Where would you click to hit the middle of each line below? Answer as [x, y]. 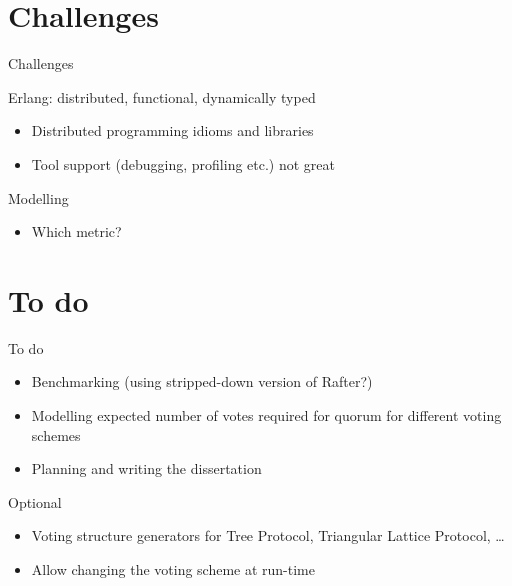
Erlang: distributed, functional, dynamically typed [162, 96]
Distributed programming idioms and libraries [172, 130]
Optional [35, 501]
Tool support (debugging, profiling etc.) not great [183, 163]
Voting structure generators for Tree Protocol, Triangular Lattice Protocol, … [268, 535]
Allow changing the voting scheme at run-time [173, 568]
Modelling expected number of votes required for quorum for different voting [266, 415]
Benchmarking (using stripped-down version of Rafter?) [202, 381]
